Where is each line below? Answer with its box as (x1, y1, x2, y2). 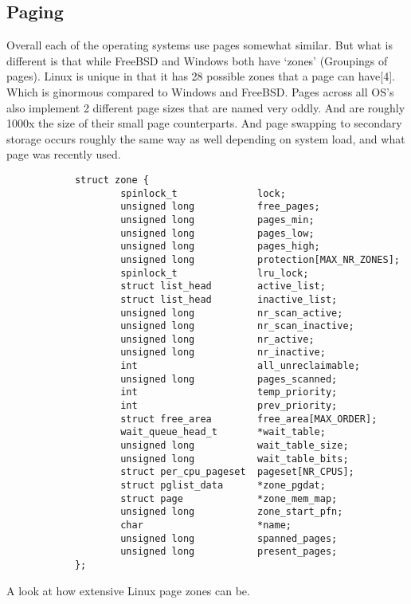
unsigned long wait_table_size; (120, 440, 349, 452)
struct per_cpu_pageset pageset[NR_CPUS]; (120, 466, 354, 478)
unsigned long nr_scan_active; (120, 307, 343, 319)
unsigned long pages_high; (120, 241, 320, 253)
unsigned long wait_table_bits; (120, 453, 349, 465)
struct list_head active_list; (120, 280, 326, 292)
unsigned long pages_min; (120, 214, 315, 226)
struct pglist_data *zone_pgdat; (120, 480, 326, 492)
